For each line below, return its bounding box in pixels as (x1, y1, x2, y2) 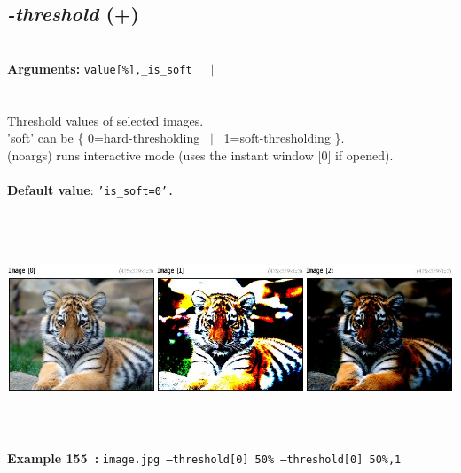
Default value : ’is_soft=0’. (7, 181, 175, 199)
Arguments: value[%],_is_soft (7, 58, 192, 77)
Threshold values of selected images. (7, 111, 204, 129)
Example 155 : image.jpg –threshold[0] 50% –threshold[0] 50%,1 (7, 448, 402, 467)
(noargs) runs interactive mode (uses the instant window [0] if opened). (7, 145, 394, 164)
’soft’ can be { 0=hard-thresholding (7, 128, 200, 147)
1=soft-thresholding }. (223, 128, 345, 147)
